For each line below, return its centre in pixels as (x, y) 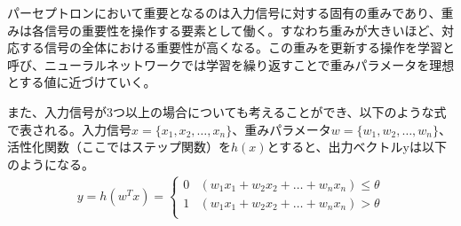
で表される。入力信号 (69, 129)
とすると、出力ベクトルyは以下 (357, 147)
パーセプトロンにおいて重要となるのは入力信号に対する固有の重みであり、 (224, 12)
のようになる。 (51, 164)
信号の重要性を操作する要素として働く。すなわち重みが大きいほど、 (242, 30)
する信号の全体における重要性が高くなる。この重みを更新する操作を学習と (237, 47)
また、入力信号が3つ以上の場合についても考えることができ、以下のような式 (227, 111)
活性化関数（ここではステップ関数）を (119, 147)
